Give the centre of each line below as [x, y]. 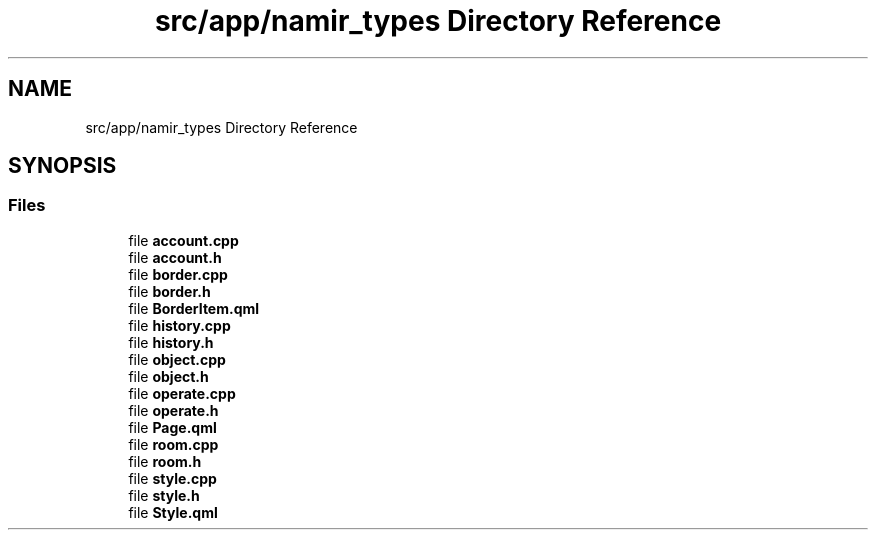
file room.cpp [173, 444]
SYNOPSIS [62, 166]
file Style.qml [173, 512]
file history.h [171, 342]
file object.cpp [177, 359]
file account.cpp [183, 240]
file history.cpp [179, 325]
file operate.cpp [182, 393]
